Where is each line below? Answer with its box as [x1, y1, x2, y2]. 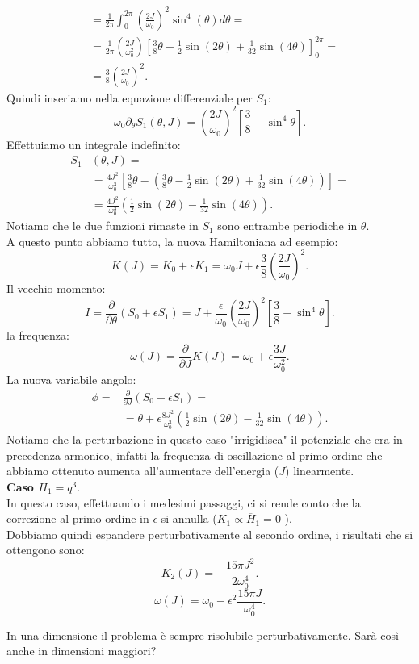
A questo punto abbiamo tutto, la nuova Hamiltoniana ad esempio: [6, 232, 338, 249]
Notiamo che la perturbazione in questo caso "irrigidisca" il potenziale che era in [6, 431, 403, 448]
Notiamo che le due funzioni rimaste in [6, 217, 199, 234]
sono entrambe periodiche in [217, 217, 358, 234]
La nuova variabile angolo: [6, 370, 136, 387]
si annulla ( [161, 510, 217, 527]
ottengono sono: [6, 541, 85, 558]
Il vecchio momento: [6, 279, 106, 296]
